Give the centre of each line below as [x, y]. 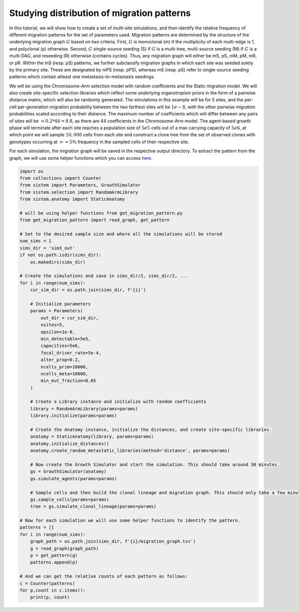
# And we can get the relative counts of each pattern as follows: [104, 576]
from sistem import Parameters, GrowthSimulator [80, 185]
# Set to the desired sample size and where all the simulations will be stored [121, 234]
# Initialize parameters [61, 304]
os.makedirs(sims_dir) [58, 262]
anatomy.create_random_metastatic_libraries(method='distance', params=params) [130, 451]
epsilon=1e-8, [58, 332]
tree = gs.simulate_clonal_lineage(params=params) [93, 506]
